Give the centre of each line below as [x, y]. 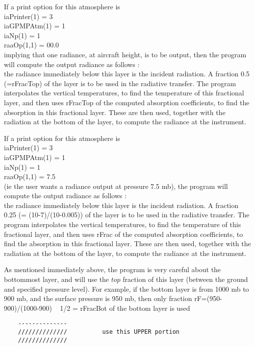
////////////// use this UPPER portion [99, 332]
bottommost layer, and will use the [57, 279]
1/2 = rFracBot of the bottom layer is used [125, 308]
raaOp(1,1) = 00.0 [32, 45]
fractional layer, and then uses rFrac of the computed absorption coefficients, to [124, 234]
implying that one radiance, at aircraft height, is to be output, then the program [125, 54]
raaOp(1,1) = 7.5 [30, 176]
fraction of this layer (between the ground [185, 279]
